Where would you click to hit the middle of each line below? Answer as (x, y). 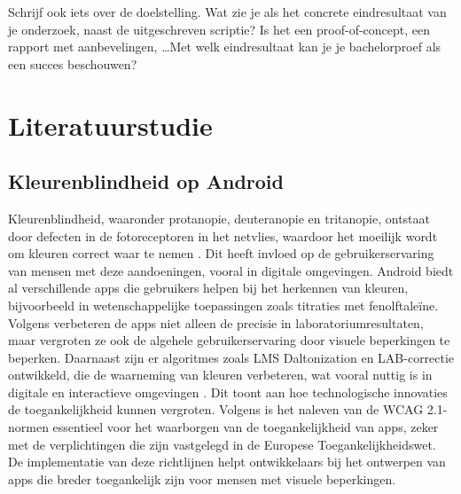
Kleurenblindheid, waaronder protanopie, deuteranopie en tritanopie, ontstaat (219, 218)
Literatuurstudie (110, 125)
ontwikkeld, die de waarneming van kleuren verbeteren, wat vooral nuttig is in (220, 375)
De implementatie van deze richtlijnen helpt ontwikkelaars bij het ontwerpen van (227, 462)
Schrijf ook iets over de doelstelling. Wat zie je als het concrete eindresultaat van (227, 12)
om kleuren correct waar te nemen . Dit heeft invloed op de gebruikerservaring (221, 253)
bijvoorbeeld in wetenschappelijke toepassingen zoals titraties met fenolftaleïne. (223, 305)
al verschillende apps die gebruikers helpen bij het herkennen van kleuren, (208, 288)
